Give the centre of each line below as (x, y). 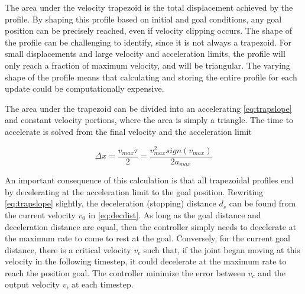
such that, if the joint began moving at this (222, 249)
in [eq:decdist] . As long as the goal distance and (175, 214)
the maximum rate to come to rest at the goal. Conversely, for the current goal (147, 238)
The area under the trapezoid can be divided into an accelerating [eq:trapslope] (148, 108)
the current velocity (40, 214)
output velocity (32, 284)
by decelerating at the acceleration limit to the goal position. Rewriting (134, 191)
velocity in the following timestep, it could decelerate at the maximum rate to (146, 261)
